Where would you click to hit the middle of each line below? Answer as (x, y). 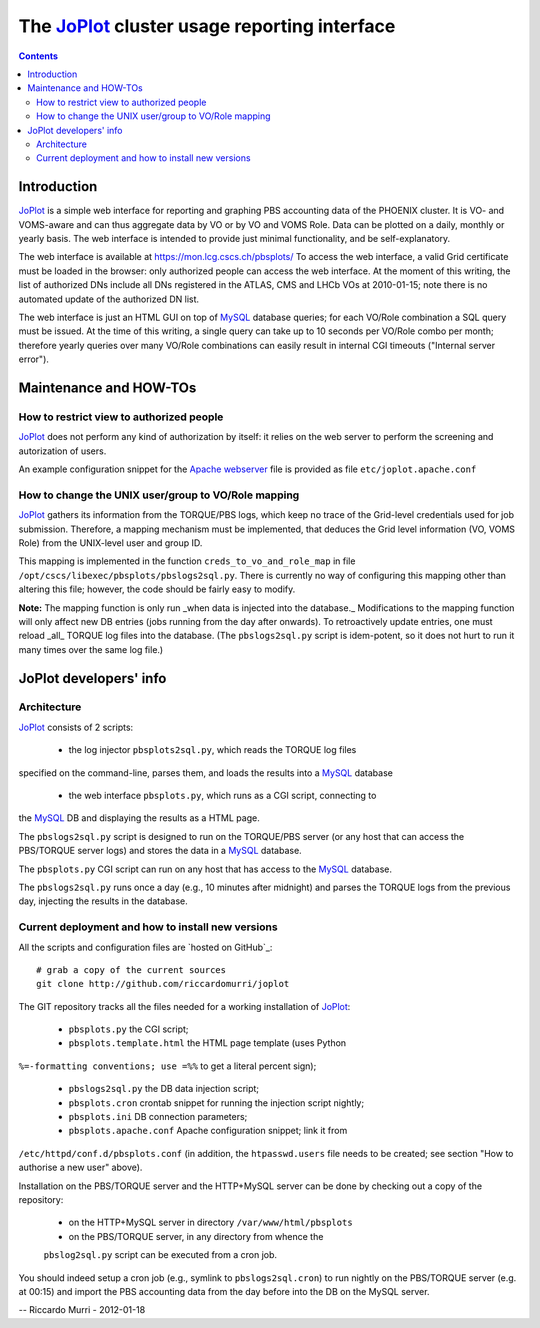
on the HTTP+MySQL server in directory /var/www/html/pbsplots (211, 1222)
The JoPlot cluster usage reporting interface (207, 26)
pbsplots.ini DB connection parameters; (158, 1117)
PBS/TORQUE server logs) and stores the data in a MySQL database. (160, 851)
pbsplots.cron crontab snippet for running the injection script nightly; (216, 1102)
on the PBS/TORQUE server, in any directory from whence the (196, 1236)
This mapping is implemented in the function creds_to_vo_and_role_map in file (187, 561)
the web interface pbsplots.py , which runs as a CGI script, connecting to (222, 796)
